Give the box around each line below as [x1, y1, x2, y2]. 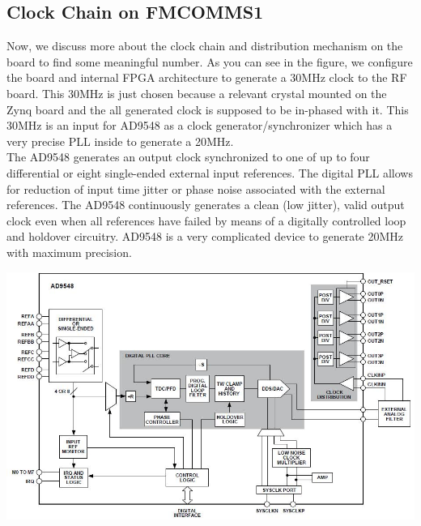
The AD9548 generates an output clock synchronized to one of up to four [6, 148, 370, 165]
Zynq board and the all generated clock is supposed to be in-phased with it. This [6, 100, 409, 118]
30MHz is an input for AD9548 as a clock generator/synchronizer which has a [6, 117, 393, 134]
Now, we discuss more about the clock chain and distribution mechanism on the [6, 37, 403, 54]
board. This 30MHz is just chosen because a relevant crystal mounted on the [6, 84, 387, 101]
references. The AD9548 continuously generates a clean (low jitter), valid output [6, 196, 405, 213]
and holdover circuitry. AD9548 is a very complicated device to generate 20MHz [6, 228, 404, 245]
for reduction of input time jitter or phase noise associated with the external [6, 180, 385, 197]
